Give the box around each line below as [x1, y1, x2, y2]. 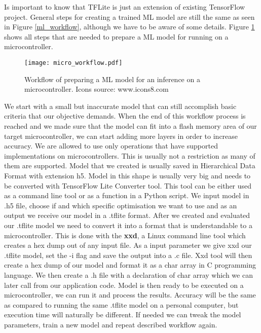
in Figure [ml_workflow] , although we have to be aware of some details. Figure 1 [4, 21, 255, 32]
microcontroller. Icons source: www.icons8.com [24, 84, 169, 94]
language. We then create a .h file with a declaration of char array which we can [4, 269, 253, 280]
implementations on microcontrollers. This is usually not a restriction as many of [4, 150, 255, 161]
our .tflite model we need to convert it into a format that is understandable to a [4, 219, 252, 230]
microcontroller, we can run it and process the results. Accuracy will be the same [4, 289, 256, 300]
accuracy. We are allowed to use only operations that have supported [4, 140, 218, 151]
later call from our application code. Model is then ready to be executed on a [4, 279, 244, 290]
